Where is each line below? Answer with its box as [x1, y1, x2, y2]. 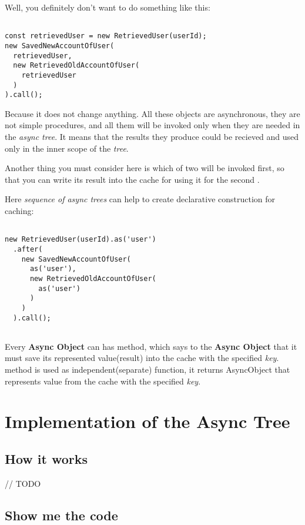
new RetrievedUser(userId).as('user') [5, 235, 156, 244]
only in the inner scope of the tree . [5, 142, 129, 154]
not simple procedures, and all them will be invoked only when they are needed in [5, 119, 300, 131]
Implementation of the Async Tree [5, 409, 290, 433]
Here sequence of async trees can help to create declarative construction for [5, 193, 276, 205]
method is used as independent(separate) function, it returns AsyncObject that [5, 363, 290, 375]
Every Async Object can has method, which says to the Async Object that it [5, 340, 297, 352]
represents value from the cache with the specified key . [5, 374, 201, 387]
